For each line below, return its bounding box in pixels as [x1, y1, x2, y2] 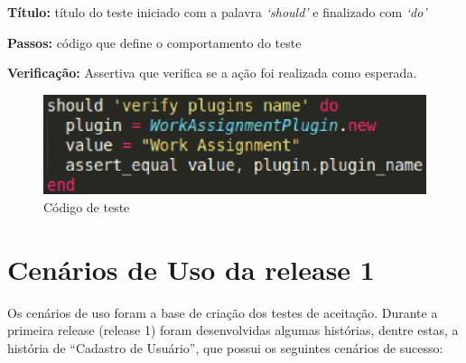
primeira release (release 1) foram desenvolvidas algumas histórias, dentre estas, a [7, 321, 459, 340]
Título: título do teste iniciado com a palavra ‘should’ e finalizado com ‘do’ [7, 3, 427, 21]
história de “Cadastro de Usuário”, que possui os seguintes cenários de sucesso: [7, 338, 443, 357]
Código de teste [43, 197, 130, 216]
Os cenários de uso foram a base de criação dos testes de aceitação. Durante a [7, 302, 438, 321]
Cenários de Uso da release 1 [7, 250, 375, 287]
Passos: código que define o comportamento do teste [7, 33, 302, 51]
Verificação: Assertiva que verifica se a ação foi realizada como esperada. [7, 63, 417, 82]
